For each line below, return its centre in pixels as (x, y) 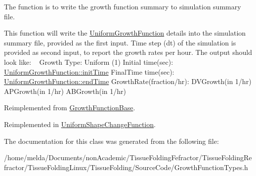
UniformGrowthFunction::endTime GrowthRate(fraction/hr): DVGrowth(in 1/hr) (128, 81)
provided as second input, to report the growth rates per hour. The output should (128, 52)
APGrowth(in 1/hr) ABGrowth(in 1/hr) (65, 91)
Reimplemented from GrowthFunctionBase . (70, 108)
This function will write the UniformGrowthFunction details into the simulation (125, 33)
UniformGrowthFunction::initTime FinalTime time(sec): (89, 71)
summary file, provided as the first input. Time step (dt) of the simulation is (120, 42)
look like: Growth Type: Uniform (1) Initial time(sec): (89, 62)
